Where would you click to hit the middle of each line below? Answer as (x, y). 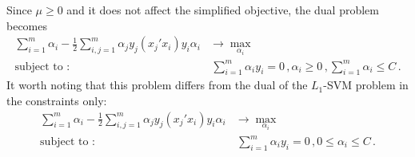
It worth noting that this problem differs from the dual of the (157, 85)
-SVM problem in (366, 85)
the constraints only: (57, 100)
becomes (27, 25)
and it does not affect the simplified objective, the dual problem (223, 10)
